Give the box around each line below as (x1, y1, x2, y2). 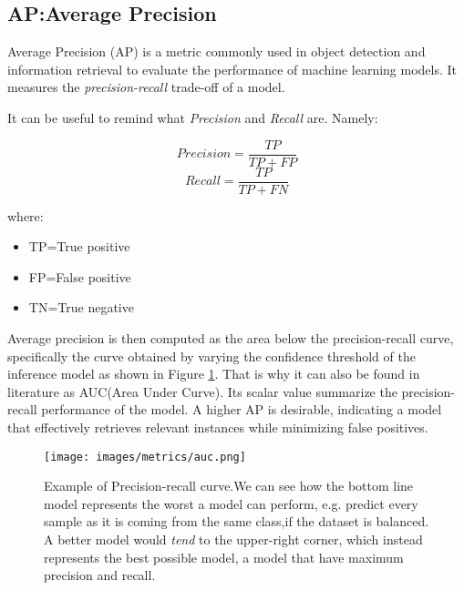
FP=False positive (28, 267, 131, 286)
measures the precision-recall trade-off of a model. (7, 77, 285, 97)
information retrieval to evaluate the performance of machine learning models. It (7, 59, 458, 78)
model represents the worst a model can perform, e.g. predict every (44, 493, 418, 513)
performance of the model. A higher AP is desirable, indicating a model (41, 400, 442, 419)
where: (7, 206, 44, 225)
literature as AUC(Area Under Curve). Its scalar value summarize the (7, 381, 397, 401)
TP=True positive (28, 237, 130, 256)
